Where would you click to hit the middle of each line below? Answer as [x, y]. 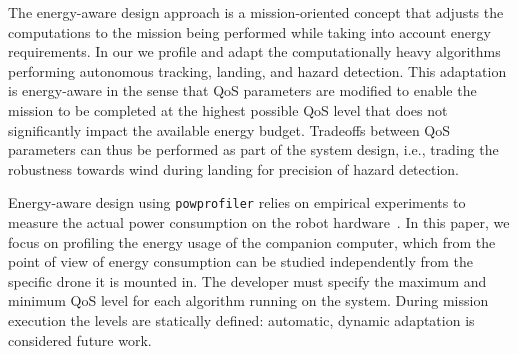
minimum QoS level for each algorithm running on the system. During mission [248, 300]
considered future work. [80, 339]
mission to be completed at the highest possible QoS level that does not [228, 109]
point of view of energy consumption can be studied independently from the [240, 261]
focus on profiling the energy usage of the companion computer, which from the [252, 241]
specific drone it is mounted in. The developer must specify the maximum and [247, 280]
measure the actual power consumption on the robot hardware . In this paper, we [259, 222]
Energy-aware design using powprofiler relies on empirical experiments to [237, 202]
